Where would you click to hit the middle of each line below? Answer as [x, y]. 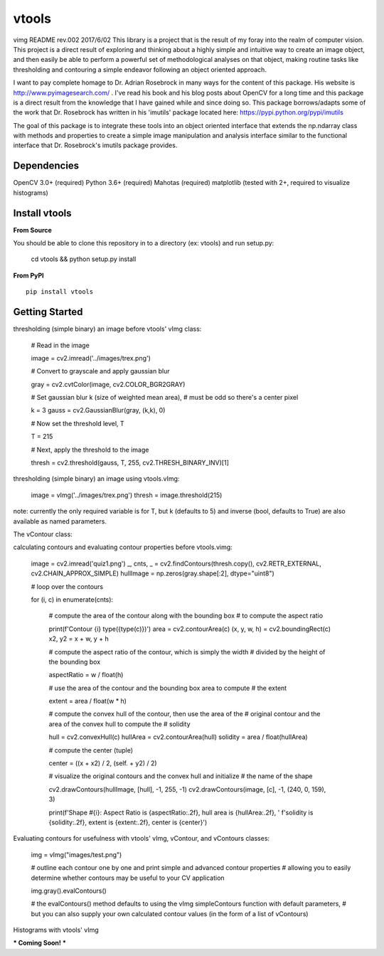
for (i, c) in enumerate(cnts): [72, 599]
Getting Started [48, 312]
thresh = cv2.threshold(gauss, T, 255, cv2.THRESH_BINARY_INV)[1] [130, 463]
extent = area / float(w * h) [88, 701]
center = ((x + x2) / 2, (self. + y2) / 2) [103, 763]
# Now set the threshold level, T [78, 423]
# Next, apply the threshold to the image [90, 450]
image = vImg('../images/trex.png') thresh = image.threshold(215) [127, 495]
